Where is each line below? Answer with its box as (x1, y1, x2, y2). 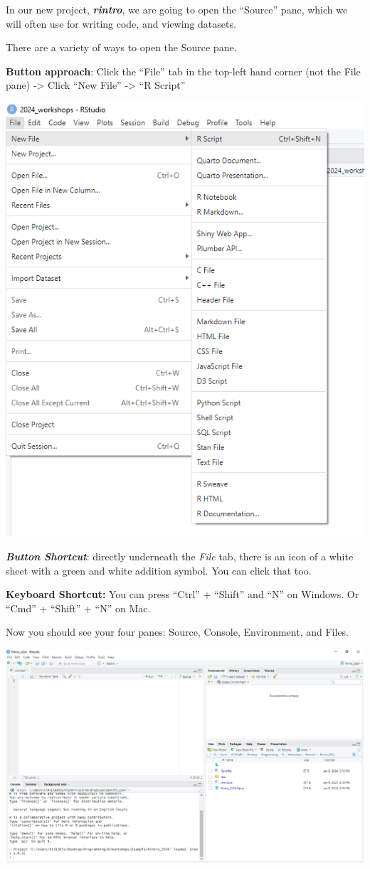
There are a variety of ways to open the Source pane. (6, 40, 237, 55)
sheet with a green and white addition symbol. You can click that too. (6, 563, 312, 577)
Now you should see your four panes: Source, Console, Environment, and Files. (6, 624, 349, 639)
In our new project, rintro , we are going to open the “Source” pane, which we (6, 2, 348, 16)
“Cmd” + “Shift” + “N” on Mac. (6, 600, 151, 615)
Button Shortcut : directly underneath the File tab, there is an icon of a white (6, 548, 354, 563)
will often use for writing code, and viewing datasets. (6, 16, 236, 31)
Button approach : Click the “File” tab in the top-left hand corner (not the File (6, 63, 361, 78)
